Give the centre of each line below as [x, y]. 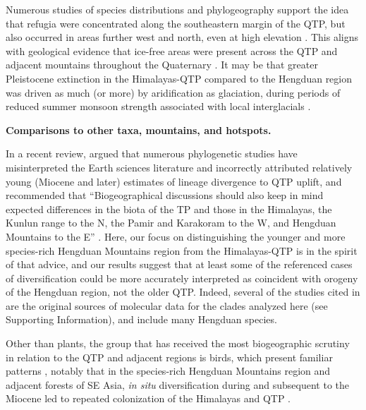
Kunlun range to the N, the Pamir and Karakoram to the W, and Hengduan [171, 223]
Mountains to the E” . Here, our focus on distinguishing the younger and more [176, 236]
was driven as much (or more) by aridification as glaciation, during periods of [173, 92]
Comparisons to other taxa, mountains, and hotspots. [139, 129]
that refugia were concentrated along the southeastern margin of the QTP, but [176, 23]
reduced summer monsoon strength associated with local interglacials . [158, 106]
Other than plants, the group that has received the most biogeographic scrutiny [178, 343]
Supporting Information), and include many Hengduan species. [141, 319]
